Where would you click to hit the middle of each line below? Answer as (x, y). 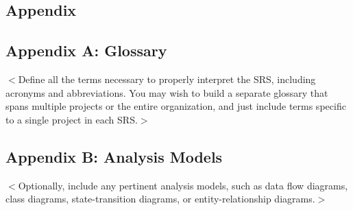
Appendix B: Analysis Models (114, 156)
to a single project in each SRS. (72, 119)
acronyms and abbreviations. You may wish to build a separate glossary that (167, 92)
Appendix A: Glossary (86, 50)
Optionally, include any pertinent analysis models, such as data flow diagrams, (183, 185)
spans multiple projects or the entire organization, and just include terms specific (176, 106)
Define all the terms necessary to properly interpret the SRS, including (167, 79)
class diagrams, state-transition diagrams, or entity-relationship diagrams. (160, 199)
